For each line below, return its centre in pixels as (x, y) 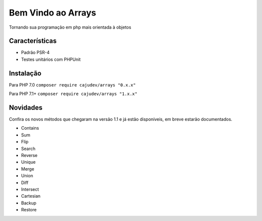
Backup (29, 203)
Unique (28, 162)
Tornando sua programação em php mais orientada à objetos (70, 27)
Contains (30, 128)
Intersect (30, 189)
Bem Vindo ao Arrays (53, 13)
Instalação (25, 73)
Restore (29, 210)
